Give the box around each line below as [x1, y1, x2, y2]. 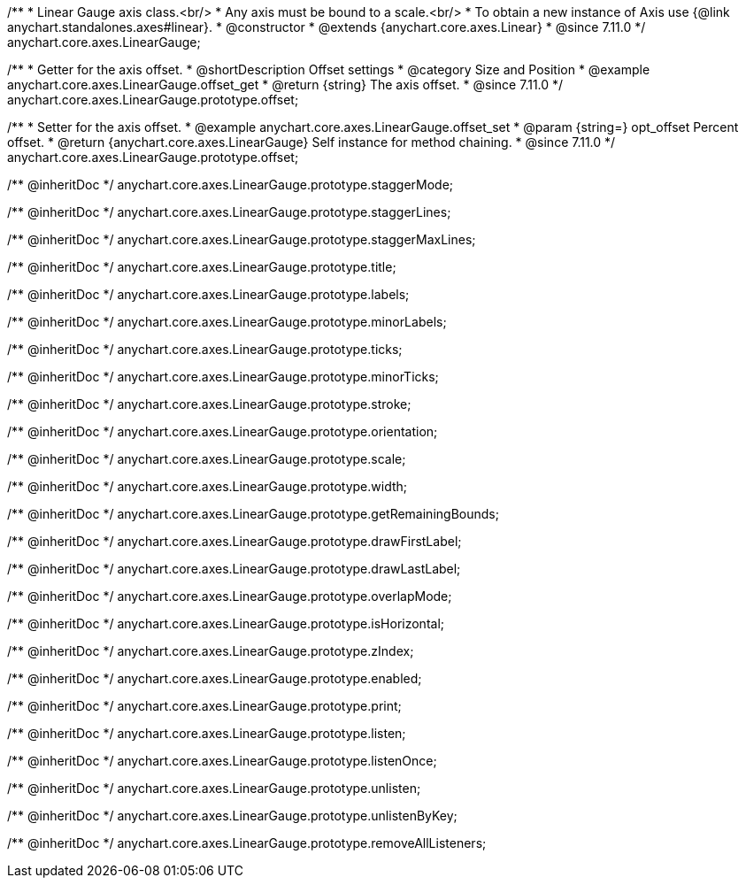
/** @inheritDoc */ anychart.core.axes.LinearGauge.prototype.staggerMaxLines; [7, 232, 476, 247]
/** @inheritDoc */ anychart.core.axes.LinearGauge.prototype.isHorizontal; [7, 616, 445, 631]
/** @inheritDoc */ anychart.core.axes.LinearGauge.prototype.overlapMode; [7, 589, 452, 604]
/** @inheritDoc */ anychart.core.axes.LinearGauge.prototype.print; [7, 698, 402, 713]
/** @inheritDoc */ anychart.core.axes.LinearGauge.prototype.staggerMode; [7, 177, 454, 192]
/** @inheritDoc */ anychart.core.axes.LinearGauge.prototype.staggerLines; [7, 204, 451, 219]
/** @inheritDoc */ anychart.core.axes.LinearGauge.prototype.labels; [7, 287, 410, 302]
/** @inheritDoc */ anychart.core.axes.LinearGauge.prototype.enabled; [7, 671, 422, 686]
